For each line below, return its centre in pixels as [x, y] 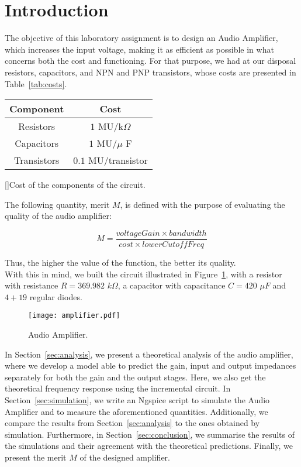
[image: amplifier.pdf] [74, 316]
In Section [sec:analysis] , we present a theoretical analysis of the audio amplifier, [149, 354]
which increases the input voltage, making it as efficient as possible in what [139, 49]
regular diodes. [56, 296]
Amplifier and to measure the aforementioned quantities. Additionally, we [136, 411]
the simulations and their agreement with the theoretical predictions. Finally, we [149, 446]
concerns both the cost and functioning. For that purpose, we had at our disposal [150, 61]
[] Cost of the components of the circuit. [75, 185]
